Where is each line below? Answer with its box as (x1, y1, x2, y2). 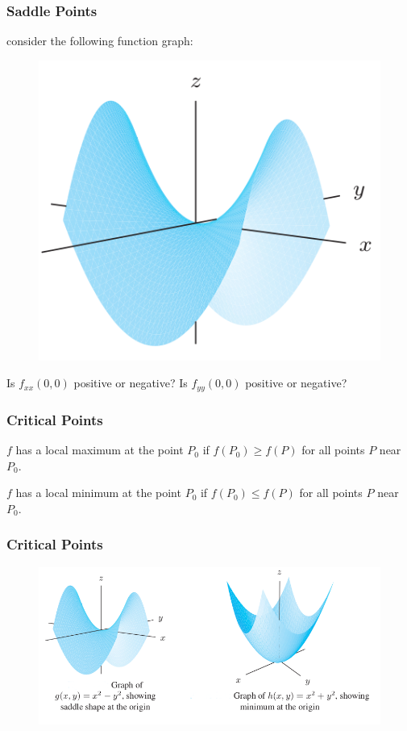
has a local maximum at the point (15, 441, 184, 458)
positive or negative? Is (73, 374, 188, 391)
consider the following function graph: (6, 32, 193, 49)
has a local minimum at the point (15, 484, 181, 501)
